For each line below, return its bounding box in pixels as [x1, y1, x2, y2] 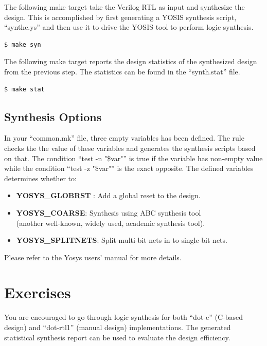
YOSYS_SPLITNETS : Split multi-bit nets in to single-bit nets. [16, 235, 227, 245]
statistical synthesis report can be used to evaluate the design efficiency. [4, 332, 230, 342]
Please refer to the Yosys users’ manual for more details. [4, 252, 182, 262]
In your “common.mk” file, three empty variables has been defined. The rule [4, 132, 244, 143]
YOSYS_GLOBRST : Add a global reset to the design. [16, 190, 201, 201]
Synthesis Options [4, 108, 102, 124]
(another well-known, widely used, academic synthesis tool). [16, 217, 205, 228]
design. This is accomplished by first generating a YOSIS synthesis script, [4, 11, 237, 22]
